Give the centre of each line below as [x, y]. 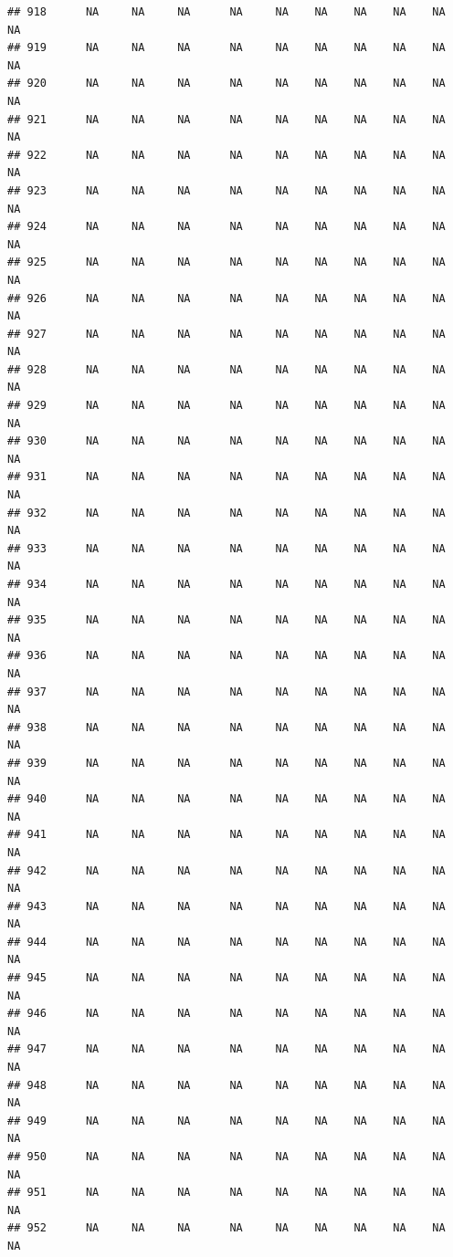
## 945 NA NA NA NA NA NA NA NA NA [226, 978]
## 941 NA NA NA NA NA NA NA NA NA [226, 835]
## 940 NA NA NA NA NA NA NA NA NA [226, 799]
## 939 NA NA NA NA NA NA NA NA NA [226, 763]
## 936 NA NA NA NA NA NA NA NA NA [226, 656]
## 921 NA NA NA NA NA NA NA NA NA [226, 119]
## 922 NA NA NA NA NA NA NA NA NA [226, 155]
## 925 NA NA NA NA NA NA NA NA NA [226, 262]
